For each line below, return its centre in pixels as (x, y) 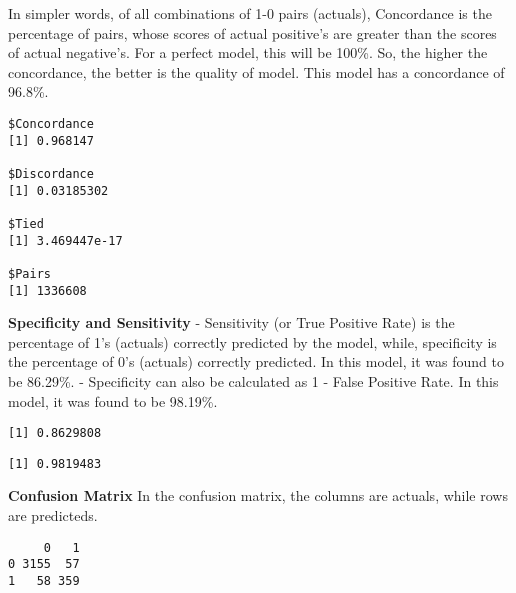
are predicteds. (53, 515)
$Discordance (51, 173)
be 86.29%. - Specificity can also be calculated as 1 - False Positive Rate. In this (253, 380)
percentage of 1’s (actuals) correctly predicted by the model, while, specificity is (252, 341)
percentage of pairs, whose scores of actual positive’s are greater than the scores (252, 32)
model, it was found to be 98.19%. (113, 400)
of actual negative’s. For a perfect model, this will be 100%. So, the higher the (248, 52)
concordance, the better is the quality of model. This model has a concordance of (256, 71)
